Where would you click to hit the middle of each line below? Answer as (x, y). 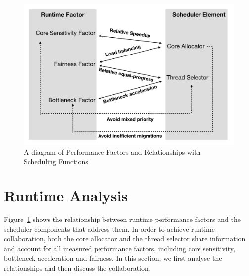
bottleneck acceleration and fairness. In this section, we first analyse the (113, 258)
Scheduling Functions (56, 161)
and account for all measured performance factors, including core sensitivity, (120, 248)
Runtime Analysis (66, 195)
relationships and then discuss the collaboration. (77, 267)
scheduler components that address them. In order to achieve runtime (109, 229)
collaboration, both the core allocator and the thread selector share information (125, 239)
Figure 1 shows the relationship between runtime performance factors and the (122, 219)
